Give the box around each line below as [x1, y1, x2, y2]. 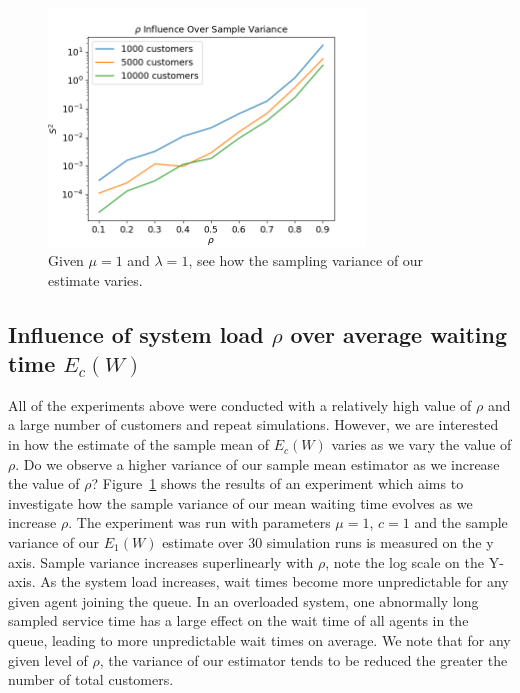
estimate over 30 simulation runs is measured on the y [162, 532, 494, 553]
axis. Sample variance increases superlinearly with [8, 551, 314, 572]
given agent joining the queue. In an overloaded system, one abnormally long [8, 590, 479, 611]
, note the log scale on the [325, 551, 484, 572]
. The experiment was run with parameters [68, 512, 331, 533]
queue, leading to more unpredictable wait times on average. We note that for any [8, 630, 511, 650]
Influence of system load [8, 318, 264, 349]
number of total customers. [8, 669, 174, 690]
